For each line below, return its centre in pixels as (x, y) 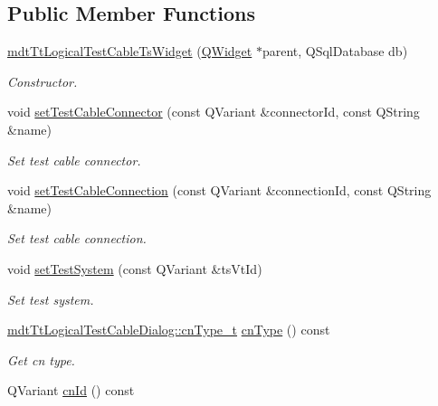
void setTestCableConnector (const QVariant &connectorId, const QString (214, 112)
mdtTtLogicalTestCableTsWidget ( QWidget (130, 51)
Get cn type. (41, 359)
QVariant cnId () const (71, 390)
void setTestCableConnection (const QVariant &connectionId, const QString (219, 190)
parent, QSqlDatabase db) (335, 51)
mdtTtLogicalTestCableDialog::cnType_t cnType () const (169, 330)
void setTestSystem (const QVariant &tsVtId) (135, 268)
